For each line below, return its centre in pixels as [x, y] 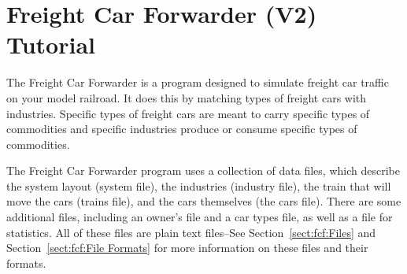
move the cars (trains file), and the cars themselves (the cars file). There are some [204, 201]
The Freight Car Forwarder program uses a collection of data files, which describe [203, 170]
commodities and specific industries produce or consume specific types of [182, 129]
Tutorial [51, 44]
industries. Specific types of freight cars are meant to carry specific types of [188, 113]
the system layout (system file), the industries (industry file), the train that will [199, 185]
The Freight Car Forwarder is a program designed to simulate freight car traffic [198, 82]
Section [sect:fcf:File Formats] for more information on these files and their [187, 248]
